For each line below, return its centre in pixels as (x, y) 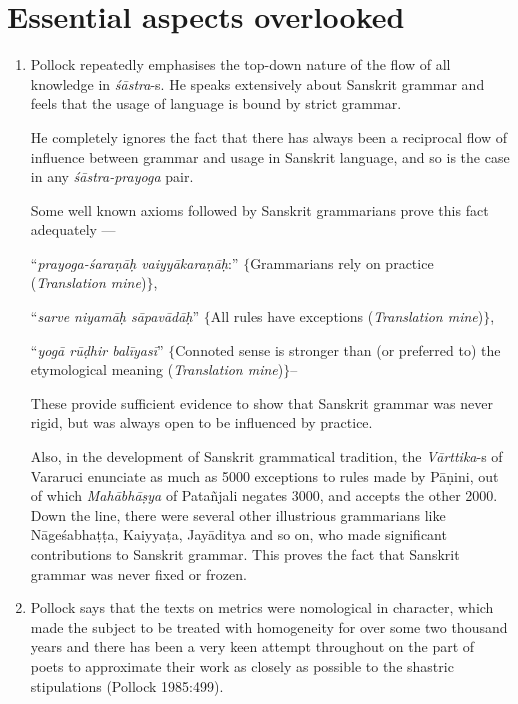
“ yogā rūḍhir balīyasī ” (97, 349)
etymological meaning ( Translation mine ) (157, 369)
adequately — (73, 229)
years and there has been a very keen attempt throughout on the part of (252, 646)
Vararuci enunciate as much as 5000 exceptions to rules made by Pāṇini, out (264, 475)
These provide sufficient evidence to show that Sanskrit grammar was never (261, 402)
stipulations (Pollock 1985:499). (127, 685)
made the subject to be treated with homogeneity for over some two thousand (269, 626)
